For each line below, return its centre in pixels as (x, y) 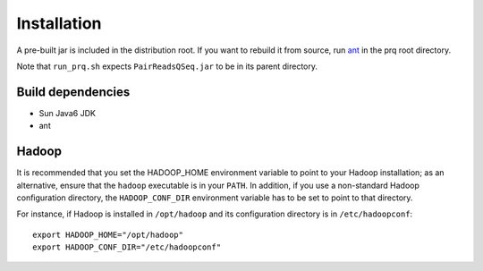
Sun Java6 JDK (67, 113)
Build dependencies (73, 92)
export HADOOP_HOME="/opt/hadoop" (108, 234)
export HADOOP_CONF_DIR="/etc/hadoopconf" (127, 247)
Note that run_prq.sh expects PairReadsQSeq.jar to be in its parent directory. (167, 66)
